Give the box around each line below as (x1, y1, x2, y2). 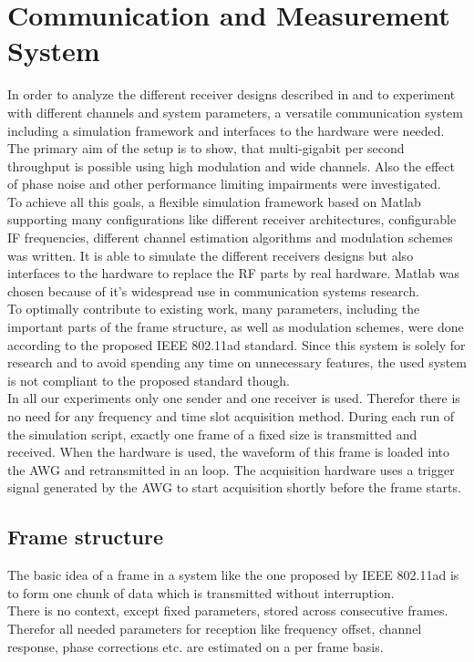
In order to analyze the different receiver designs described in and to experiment (7, 85, 456, 104)
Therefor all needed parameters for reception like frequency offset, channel (7, 618, 422, 637)
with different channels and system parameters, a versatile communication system (7, 102, 463, 121)
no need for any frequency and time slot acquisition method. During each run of (7, 407, 455, 425)
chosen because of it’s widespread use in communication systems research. (7, 281, 419, 300)
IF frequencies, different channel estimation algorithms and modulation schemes (7, 228, 453, 247)
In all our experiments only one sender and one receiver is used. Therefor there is (7, 388, 460, 408)
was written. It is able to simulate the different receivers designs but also (7, 245, 414, 264)
